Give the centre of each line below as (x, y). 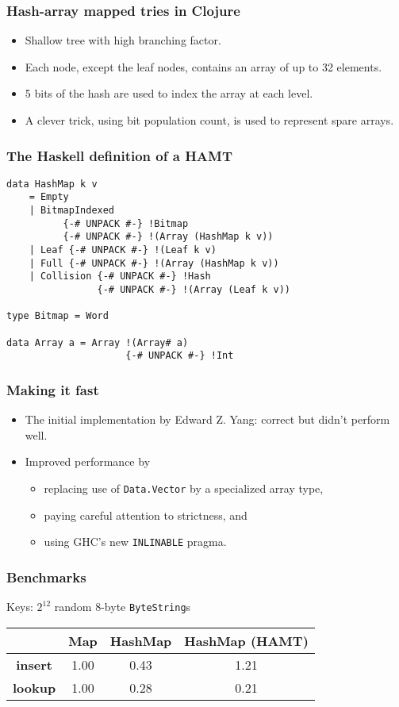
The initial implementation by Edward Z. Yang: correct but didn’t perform (207, 419)
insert (34, 664)
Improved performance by (88, 461)
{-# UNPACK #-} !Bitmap (126, 223)
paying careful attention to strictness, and (146, 515)
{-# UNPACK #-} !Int (180, 356)
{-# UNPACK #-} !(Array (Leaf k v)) (194, 290)
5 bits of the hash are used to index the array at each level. (169, 93)
